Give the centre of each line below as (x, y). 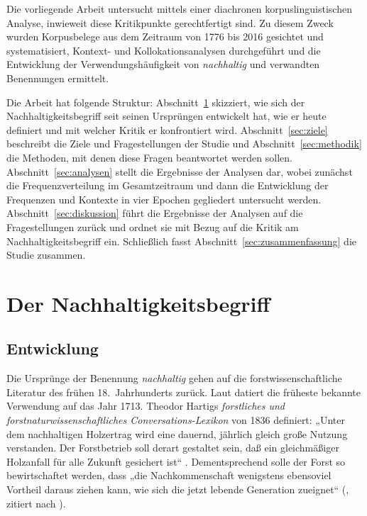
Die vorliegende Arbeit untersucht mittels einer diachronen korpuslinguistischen (179, 9)
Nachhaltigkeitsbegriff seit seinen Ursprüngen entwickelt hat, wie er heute (166, 116)
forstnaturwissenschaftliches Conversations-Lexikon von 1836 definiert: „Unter (176, 420)
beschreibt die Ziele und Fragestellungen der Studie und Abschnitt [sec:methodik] (184, 144)
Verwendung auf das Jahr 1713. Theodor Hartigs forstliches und (146, 406)
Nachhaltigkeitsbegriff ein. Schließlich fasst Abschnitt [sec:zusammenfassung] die (182, 241)
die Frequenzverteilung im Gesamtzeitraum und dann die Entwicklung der (168, 185)
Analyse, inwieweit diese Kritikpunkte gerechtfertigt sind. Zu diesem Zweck (170, 22)
